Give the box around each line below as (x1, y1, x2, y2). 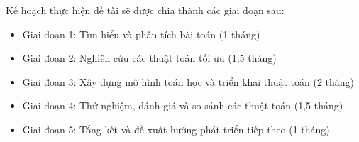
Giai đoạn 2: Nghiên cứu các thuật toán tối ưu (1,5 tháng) (22, 50, 277, 65)
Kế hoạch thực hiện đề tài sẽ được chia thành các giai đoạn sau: (6, 3, 285, 17)
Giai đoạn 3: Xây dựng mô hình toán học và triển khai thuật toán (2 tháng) (22, 74, 355, 89)
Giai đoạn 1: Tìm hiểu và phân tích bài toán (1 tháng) (22, 26, 260, 41)
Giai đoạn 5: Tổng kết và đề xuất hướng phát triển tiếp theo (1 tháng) (22, 121, 330, 136)
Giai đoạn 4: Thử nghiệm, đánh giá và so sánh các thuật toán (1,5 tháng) (22, 98, 343, 113)
